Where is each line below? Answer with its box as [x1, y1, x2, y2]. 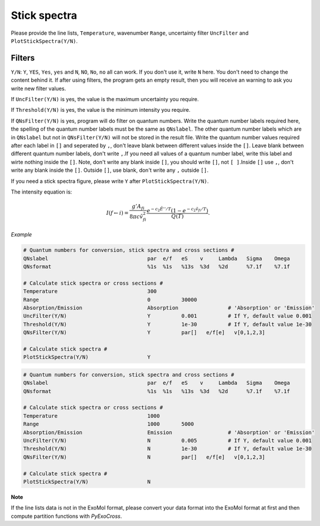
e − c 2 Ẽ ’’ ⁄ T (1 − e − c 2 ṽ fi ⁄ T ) [146, 207, 209, 214]
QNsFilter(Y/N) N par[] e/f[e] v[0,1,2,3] [23, 454, 266, 460]
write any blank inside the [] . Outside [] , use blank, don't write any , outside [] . [11, 167, 209, 174]
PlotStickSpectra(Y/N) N [23, 478, 151, 485]
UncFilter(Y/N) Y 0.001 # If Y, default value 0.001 [23, 312, 312, 319]
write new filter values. [11, 85, 66, 92]
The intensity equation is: [11, 188, 72, 195]
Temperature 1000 [23, 412, 160, 419]
